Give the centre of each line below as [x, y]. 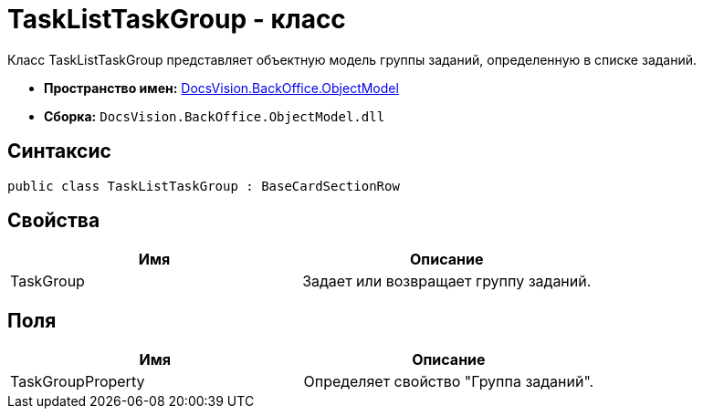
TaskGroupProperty [78, 382]
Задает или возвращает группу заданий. [447, 281]
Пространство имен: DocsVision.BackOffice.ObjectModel [221, 88]
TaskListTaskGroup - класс [177, 19]
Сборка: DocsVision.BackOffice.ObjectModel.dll [215, 116]
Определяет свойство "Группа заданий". [449, 382]
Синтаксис [59, 151]
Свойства [54, 221]
